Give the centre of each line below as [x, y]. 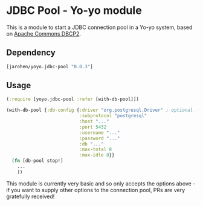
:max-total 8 [96, 150]
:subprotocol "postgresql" [113, 116]
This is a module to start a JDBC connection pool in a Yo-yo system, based [99, 27]
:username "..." [100, 133]
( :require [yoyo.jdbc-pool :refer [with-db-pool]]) [72, 99]
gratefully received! [31, 196]
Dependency [31, 53]
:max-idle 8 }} [97, 155]
